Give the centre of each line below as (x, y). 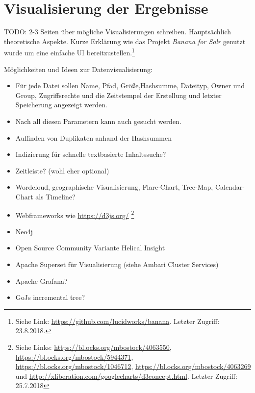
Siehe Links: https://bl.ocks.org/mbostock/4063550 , (93, 347)
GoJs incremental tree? (50, 297)
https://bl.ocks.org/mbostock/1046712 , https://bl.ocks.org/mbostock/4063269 (133, 366)
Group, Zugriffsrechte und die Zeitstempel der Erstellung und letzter (118, 95)
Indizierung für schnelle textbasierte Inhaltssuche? (91, 154)
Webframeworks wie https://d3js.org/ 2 (75, 214)
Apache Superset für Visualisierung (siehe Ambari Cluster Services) (117, 264)
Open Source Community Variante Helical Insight (90, 248)
